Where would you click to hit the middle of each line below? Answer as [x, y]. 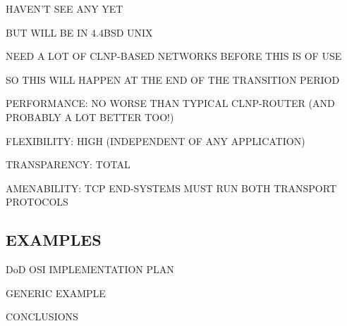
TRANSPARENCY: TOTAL [68, 164]
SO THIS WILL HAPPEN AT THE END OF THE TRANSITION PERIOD [173, 79]
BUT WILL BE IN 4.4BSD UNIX [79, 32]
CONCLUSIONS [42, 316]
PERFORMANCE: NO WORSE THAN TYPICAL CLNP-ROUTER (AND [170, 103]
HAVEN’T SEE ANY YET [65, 8]
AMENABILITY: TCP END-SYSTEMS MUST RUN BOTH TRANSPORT [171, 188]
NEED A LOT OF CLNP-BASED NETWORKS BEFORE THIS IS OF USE [174, 56]
